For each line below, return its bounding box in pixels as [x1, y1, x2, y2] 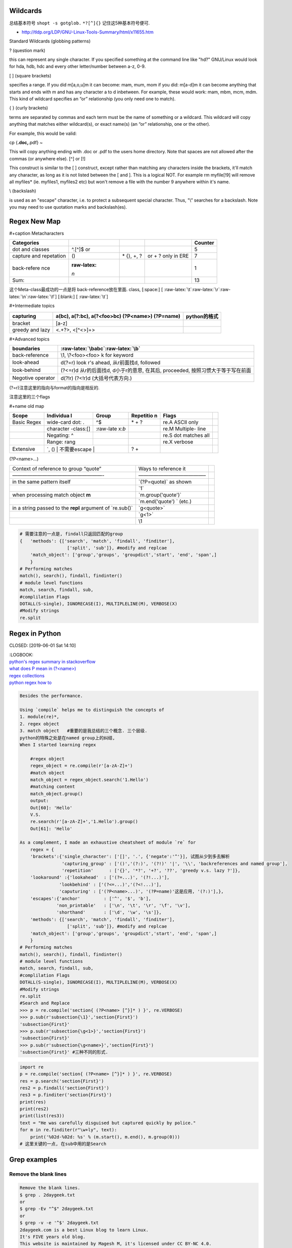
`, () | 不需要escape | [46, 446, 95, 453]
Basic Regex [12, 419, 42, 426]
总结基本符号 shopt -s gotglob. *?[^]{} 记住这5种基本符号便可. [9, 20, 150, 26]
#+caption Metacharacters [9, 230, 64, 237]
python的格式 [186, 312, 219, 319]
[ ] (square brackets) [9, 72, 52, 78]
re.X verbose [162, 438, 194, 445]
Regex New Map [9, 217, 61, 226]
